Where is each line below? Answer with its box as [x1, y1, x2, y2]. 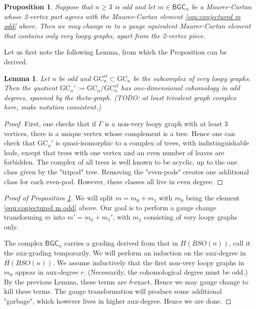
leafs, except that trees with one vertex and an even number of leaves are [4, 147, 224, 157]
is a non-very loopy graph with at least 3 [104, 118, 228, 128]
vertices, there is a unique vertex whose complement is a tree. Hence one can [4, 128, 235, 138]
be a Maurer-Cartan [192, 1, 252, 11]
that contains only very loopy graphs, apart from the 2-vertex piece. [4, 30, 206, 40]
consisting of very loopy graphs [144, 212, 237, 222]
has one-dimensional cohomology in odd [121, 83, 240, 93]
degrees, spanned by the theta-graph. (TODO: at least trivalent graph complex [4, 92, 236, 102]
